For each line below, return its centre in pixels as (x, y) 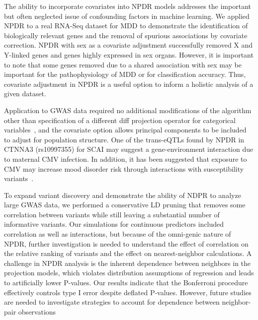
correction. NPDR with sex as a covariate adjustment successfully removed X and (129, 45)
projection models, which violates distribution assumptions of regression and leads (129, 273)
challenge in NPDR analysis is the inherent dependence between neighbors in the (128, 263)
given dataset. (25, 94)
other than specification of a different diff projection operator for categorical (120, 120)
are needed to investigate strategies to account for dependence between (112, 302)
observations (37, 311)
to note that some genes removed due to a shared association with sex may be (123, 64)
